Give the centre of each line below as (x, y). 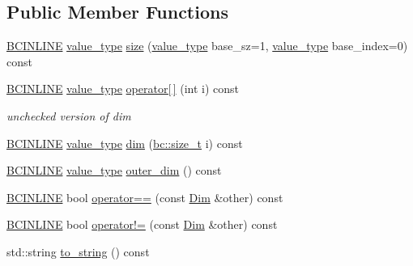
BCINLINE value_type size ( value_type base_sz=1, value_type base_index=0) (207, 46)
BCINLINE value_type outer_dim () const (114, 170)
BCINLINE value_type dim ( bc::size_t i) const (125, 143)
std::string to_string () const (78, 251)
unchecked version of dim (69, 115)
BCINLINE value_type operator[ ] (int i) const (123, 89)
